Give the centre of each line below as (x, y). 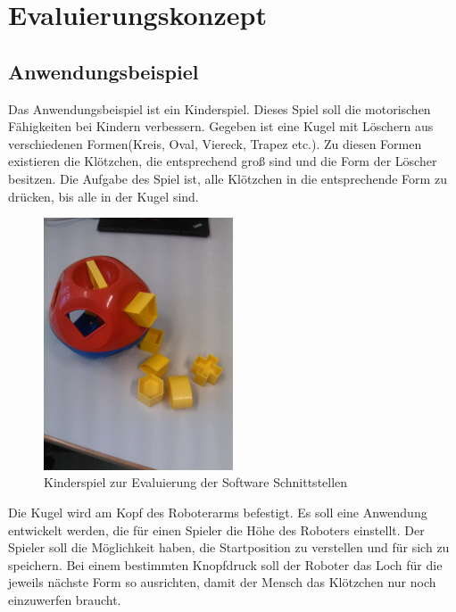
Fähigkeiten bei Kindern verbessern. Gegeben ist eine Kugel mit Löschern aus (221, 126)
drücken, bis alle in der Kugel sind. (104, 196)
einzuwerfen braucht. (65, 599)
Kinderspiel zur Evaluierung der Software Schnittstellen (196, 482)
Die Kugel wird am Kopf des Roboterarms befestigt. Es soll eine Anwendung (218, 512)
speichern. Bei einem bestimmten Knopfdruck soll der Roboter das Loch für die (225, 564)
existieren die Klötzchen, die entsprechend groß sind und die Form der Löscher (223, 161)
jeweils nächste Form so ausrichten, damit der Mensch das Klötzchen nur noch (222, 582)
